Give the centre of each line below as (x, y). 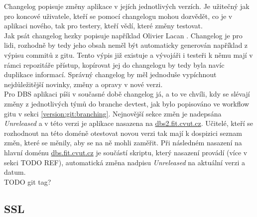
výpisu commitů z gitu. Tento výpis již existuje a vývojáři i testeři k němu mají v (128, 54)
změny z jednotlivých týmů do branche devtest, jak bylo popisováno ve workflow (127, 103)
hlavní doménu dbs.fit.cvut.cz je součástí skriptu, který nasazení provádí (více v (126, 152)
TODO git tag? (28, 181)
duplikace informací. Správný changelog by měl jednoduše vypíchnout (110, 74)
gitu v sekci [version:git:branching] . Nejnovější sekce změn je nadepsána (113, 113)
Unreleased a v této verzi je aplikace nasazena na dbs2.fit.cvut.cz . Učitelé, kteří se (129, 123)
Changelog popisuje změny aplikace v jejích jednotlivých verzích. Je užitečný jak (127, 6)
